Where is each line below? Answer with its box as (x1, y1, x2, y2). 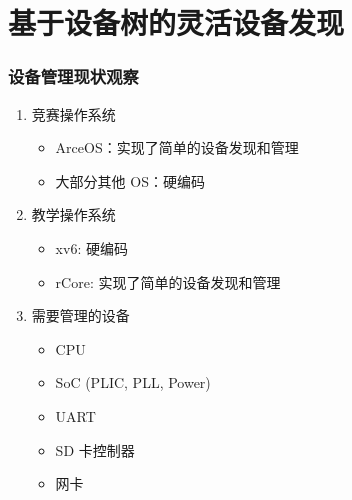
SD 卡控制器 (55, 439, 135, 460)
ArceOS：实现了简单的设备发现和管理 (55, 137, 299, 158)
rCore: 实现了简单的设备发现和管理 (55, 271, 281, 292)
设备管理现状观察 (8, 64, 139, 89)
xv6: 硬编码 (55, 237, 128, 258)
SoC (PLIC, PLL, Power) (55, 372, 211, 393)
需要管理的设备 (31, 305, 130, 326)
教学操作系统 (31, 204, 116, 225)
